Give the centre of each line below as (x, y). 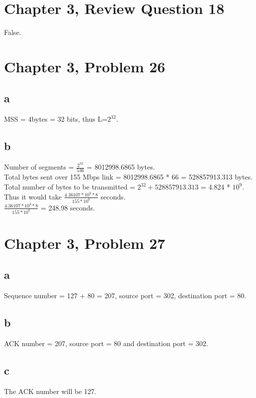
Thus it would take (33, 196)
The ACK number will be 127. (50, 391)
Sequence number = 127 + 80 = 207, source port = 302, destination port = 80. (125, 296)
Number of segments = (39, 167)
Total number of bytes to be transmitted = (70, 187)
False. (13, 32)
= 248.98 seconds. (68, 207)
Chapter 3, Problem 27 (85, 243)
